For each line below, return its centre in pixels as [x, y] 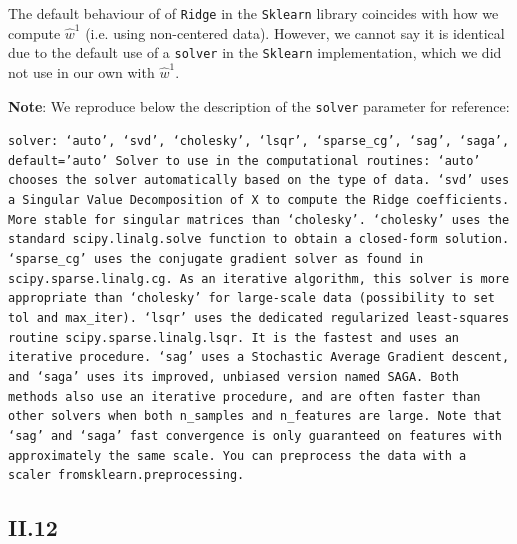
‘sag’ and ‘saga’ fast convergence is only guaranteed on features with [255, 436]
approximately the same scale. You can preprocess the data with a [237, 455]
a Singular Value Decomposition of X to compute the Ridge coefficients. [259, 200]
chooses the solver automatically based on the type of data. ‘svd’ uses [259, 180]
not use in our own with [81, 71]
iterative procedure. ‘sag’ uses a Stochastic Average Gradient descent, [259, 357]
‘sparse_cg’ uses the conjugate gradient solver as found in [216, 259]
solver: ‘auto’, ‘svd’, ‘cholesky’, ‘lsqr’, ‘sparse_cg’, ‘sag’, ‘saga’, [259, 141]
